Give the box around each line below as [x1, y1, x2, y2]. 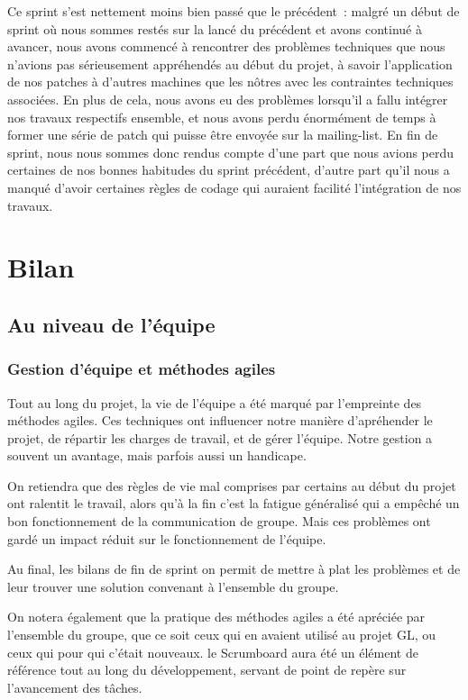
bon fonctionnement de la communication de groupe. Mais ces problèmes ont [7, 512, 431, 531]
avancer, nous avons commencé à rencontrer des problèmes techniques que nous [7, 37, 445, 56]
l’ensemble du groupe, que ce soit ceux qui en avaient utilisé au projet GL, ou [7, 625, 436, 644]
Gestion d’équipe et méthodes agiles [7, 358, 276, 380]
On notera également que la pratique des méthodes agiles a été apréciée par [7, 607, 426, 626]
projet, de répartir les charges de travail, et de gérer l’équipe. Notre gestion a [7, 428, 433, 447]
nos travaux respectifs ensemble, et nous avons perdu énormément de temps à [7, 107, 436, 126]
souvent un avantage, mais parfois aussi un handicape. [7, 446, 307, 465]
